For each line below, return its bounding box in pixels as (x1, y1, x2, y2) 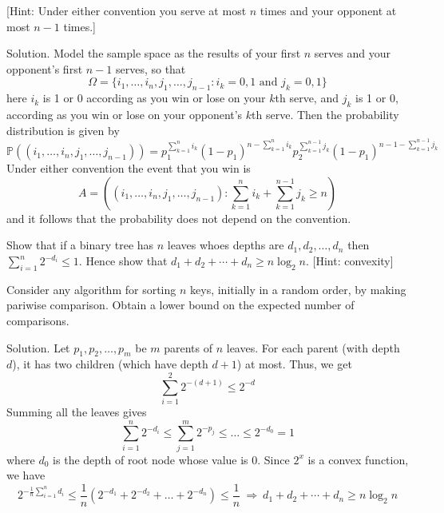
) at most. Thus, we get (236, 356, 352, 372)
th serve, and (275, 89, 339, 106)
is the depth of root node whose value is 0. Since (53, 451, 290, 467)
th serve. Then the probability (252, 105, 399, 122)
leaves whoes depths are (167, 237, 284, 253)
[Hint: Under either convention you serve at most (6, 2, 247, 18)
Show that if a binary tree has (6, 237, 154, 253)
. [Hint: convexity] (305, 253, 394, 268)
